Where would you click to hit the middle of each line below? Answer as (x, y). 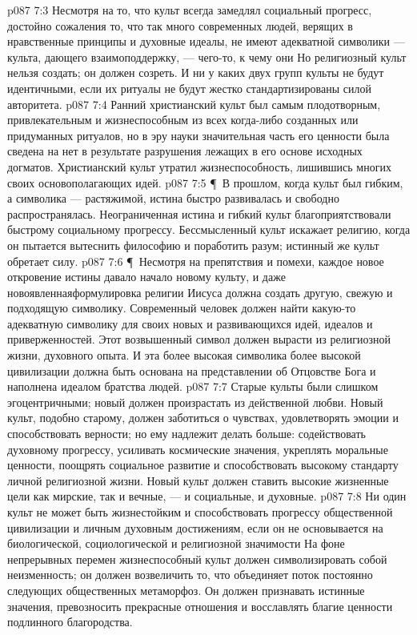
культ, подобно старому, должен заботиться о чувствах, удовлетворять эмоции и (203, 418)
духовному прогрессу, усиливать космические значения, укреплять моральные (198, 449)
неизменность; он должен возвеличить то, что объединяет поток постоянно (190, 575)
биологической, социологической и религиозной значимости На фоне (176, 543)
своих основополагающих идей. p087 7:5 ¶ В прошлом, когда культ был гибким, (205, 182)
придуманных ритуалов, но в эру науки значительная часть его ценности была (198, 135)
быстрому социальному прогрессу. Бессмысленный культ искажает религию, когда (209, 229)
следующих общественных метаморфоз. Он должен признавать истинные (186, 590)
